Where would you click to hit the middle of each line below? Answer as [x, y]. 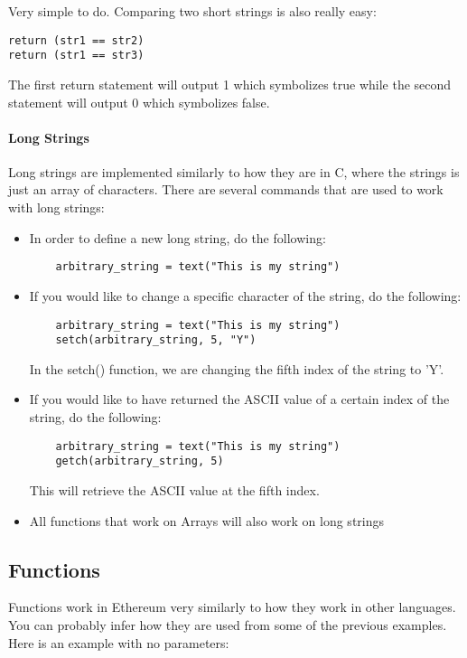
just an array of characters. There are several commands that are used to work [226, 189]
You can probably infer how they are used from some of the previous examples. [228, 624]
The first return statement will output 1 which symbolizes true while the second [230, 84]
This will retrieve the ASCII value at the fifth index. [174, 489]
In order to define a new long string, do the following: [177, 237]
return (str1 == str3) [76, 56]
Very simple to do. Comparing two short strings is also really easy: [192, 11]
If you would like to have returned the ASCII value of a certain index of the [239, 399]
